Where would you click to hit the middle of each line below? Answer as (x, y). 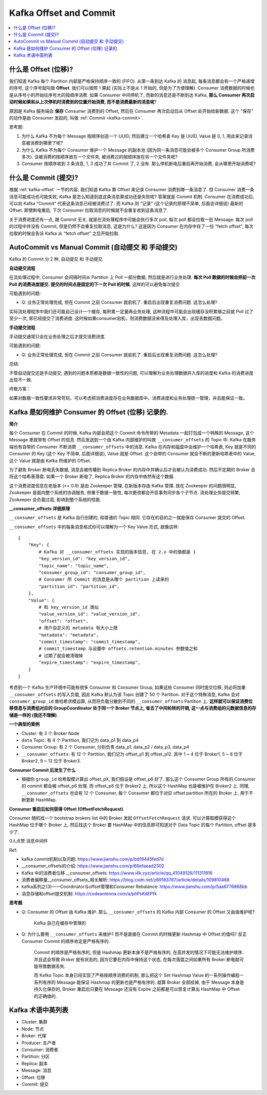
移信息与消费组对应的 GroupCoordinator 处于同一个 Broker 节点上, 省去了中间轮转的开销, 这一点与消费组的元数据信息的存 (133, 708)
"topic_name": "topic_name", (74, 566)
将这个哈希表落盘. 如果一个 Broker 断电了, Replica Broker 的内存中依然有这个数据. (92, 476)
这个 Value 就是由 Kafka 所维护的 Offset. (50, 461)
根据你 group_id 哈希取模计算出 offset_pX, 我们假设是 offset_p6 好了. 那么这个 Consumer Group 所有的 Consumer (138, 779)
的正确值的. (45, 996)
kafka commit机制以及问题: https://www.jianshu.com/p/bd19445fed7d (93, 859)
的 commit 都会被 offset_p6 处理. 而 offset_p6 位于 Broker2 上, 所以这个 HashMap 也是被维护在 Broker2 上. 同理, (135, 786)
